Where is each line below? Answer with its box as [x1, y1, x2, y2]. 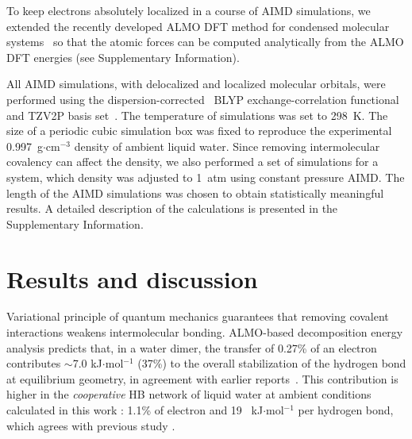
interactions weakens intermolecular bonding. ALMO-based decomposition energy [6, 324, 403, 341]
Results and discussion [6, 262, 258, 295]
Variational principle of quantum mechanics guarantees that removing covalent [6, 308, 389, 325]
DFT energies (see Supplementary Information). [6, 48, 240, 65]
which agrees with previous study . [6, 417, 175, 433]
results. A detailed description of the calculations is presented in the [6, 200, 338, 217]
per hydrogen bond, [298, 402, 394, 418]
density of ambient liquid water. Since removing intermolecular [74, 137, 380, 154]
